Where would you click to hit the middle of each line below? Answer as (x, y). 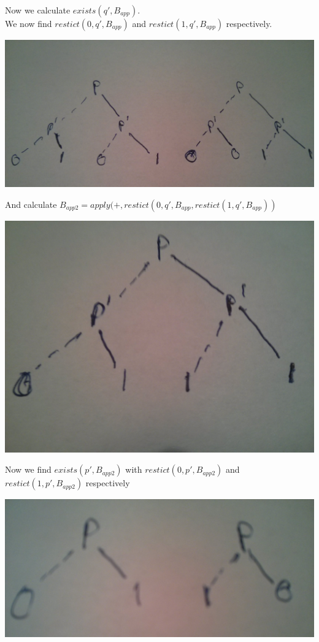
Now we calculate (38, 10)
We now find (29, 23)
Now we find (28, 469)
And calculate (31, 204)
